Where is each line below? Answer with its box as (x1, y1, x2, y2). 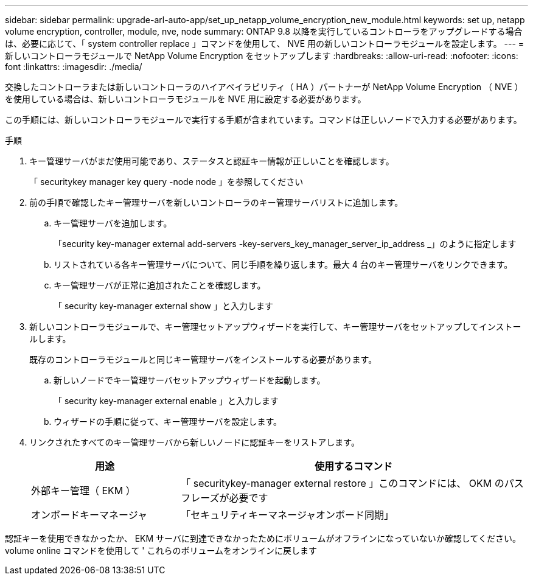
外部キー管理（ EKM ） (31, 484, 136, 497)
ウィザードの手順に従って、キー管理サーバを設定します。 (54, 416, 282, 427)
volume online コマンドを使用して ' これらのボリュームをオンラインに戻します (5, 545, 318, 556)
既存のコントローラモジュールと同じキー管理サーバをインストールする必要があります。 (29, 354, 377, 365)
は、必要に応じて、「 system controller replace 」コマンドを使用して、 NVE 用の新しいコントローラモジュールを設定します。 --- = (5, 38, 524, 49)
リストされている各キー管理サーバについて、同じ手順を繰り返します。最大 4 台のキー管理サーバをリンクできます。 (54, 259, 513, 270)
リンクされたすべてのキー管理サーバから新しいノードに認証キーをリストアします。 (29, 437, 360, 447)
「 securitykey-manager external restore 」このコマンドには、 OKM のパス (181, 477, 524, 489)
